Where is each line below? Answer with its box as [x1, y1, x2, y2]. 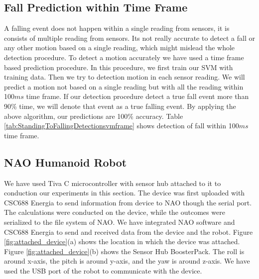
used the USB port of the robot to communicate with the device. [4, 265, 202, 276]
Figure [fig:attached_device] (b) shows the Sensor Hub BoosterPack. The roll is [4, 246, 245, 256]
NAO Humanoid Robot [4, 154, 127, 170]
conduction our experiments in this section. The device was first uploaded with [4, 187, 245, 198]
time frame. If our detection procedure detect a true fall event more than [26, 91, 249, 101]
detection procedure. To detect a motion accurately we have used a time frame [4, 52, 244, 62]
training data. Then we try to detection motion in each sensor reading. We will [4, 72, 245, 82]
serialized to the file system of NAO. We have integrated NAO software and [4, 216, 235, 227]
